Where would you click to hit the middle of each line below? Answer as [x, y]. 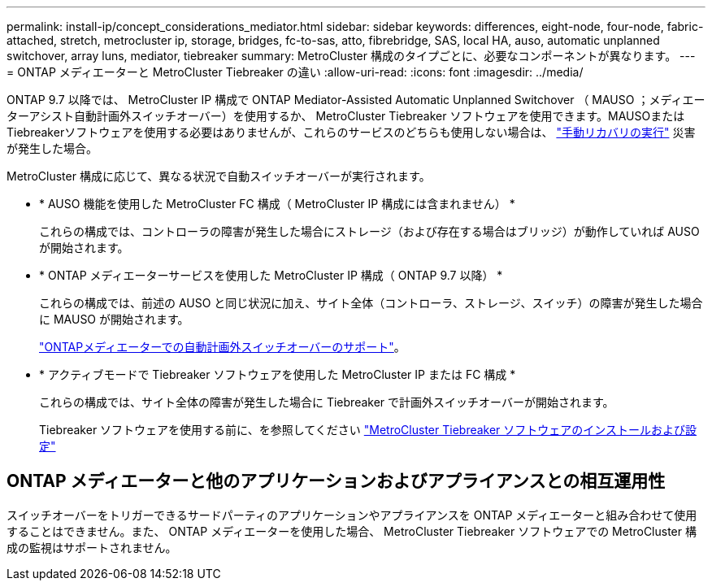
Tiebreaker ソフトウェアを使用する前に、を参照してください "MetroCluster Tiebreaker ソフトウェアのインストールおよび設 [368, 430]
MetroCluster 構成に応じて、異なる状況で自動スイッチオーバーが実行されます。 [219, 176]
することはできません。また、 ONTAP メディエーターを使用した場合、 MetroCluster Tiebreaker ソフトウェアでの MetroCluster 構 [352, 531]
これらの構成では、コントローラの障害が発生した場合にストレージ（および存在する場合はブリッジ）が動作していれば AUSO [369, 231]
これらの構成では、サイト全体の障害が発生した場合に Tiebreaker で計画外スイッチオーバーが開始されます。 [327, 402]
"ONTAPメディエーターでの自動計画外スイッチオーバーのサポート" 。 [222, 347]
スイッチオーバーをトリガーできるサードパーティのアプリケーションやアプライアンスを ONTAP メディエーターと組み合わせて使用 [352, 515]
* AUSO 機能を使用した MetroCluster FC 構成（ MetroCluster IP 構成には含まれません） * [277, 204]
